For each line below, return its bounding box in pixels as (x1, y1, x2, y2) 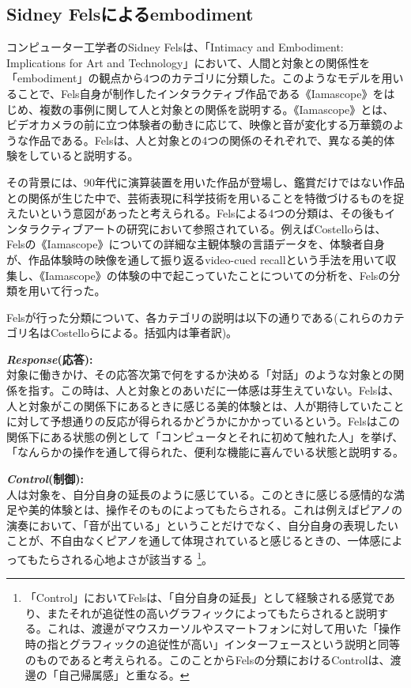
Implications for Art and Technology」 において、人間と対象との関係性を (6, 54, 371, 70)
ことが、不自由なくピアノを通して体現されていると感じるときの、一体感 (6, 532, 381, 549)
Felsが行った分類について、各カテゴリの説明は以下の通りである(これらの (6, 308, 383, 325)
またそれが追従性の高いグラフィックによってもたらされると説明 (47, 604, 378, 621)
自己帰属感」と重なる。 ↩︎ (58, 667, 190, 683)
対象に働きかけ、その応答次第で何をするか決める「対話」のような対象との (6, 366, 394, 383)
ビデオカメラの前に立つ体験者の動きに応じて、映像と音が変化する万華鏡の (6, 116, 394, 133)
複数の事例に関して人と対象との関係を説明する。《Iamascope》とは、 (39, 100, 394, 117)
